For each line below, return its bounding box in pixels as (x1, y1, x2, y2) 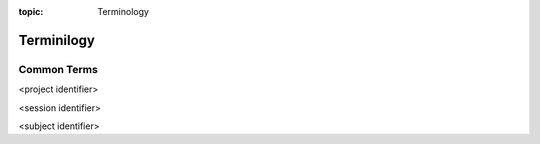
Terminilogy (18, 31, 95, 49)
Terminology (97, 6, 150, 17)
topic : (18, 6, 44, 17)
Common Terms (18, 62, 99, 76)
